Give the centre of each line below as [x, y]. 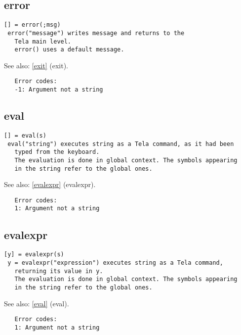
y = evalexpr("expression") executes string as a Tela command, [115, 263]
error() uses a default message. [69, 50]
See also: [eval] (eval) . [37, 303]
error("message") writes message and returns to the [96, 33]
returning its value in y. [59, 271]
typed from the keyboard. [57, 152]
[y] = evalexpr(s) [34, 255]
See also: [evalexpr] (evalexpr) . [50, 184]
